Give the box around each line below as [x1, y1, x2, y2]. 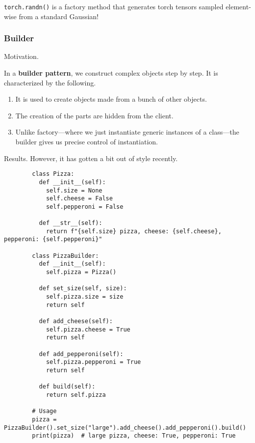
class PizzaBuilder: [32, 252, 99, 259]
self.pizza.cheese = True [46, 326, 130, 333]
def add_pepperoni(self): [39, 350, 124, 358]
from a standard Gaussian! [19, 11, 99, 21]
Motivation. [4, 51, 39, 61]
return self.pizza [46, 391, 106, 398]
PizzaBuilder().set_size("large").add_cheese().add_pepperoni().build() [4, 424, 246, 431]
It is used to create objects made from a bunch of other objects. [15, 94, 207, 104]
